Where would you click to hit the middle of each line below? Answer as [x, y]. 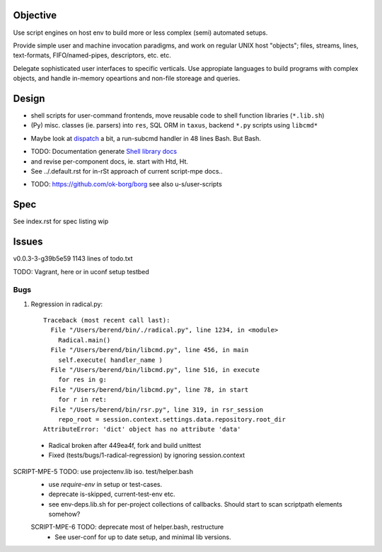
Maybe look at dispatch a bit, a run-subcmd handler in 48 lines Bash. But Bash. [146, 138]
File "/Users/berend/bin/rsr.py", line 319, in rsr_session [157, 410]
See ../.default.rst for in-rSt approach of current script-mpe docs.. [127, 171]
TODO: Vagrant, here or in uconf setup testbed [81, 271]
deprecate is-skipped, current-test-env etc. [112, 494]
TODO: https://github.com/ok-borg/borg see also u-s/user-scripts [126, 184]
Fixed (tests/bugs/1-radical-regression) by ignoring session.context [147, 455]
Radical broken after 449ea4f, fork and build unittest [125, 445]
